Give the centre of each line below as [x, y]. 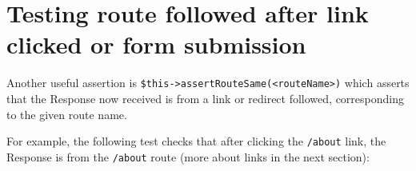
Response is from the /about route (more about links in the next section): [188, 156]
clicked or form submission [156, 44]
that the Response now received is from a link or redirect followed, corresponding [205, 98]
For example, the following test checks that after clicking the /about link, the [196, 141]
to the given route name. [67, 114]
